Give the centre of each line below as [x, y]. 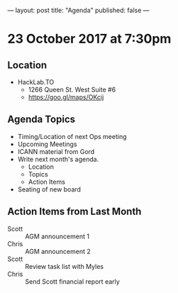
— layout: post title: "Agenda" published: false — [79, 10]
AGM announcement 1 [57, 236]
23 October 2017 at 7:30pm [89, 39]
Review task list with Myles [65, 266]
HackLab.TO [36, 82]
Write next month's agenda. [58, 159]
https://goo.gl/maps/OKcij [66, 97]
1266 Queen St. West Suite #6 [72, 89]
